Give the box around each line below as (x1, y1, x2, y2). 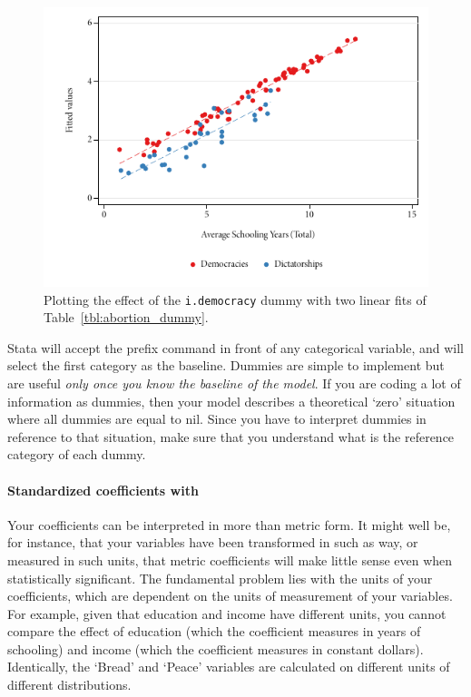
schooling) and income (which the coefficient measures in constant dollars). (7, 639, 424, 658)
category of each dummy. (7, 445, 146, 464)
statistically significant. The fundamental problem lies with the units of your (7, 568, 433, 587)
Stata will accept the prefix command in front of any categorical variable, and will (7, 338, 465, 357)
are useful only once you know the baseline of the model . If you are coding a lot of (7, 373, 461, 392)
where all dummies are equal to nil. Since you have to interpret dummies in (7, 409, 427, 428)
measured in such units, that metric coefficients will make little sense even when (7, 550, 453, 569)
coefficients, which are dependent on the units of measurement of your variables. (7, 586, 453, 605)
